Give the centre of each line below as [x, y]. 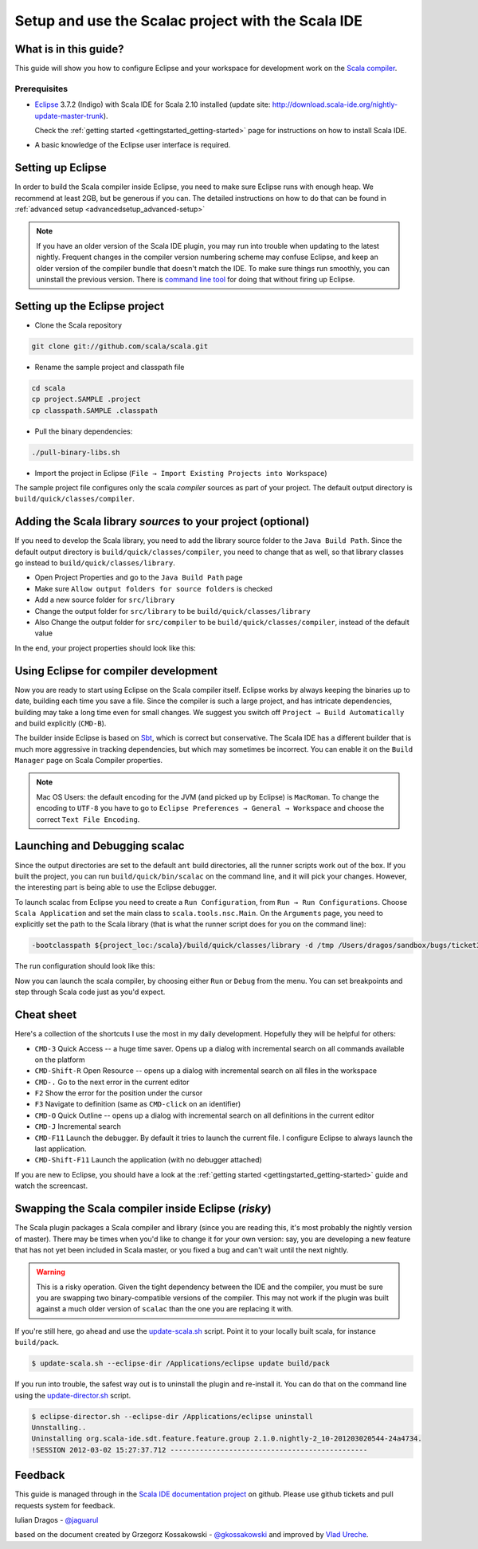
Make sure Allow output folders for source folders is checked [153, 588]
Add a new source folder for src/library [105, 600]
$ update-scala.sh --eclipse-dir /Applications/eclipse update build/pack [181, 1364]
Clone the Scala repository [78, 325]
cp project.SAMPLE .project [86, 399]
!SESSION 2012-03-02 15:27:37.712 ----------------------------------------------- [200, 1450]
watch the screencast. [51, 1186]
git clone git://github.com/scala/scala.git [120, 346]
